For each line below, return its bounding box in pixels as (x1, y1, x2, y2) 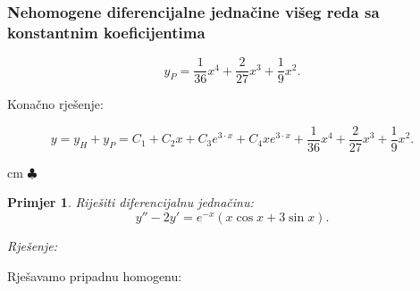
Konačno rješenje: (7, 95, 104, 113)
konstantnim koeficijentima (7, 21, 206, 43)
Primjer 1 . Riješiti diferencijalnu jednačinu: (7, 193, 254, 212)
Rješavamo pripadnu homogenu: (7, 266, 182, 285)
